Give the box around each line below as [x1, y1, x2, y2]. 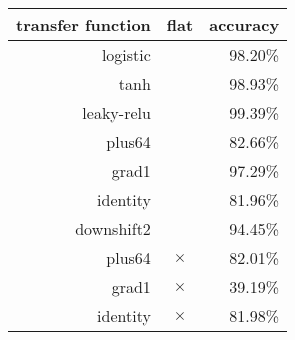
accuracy [209, 13, 280, 36]
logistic [101, 43, 151, 66]
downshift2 [75, 217, 151, 240]
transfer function [16, 13, 151, 36]
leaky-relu [82, 101, 151, 124]
